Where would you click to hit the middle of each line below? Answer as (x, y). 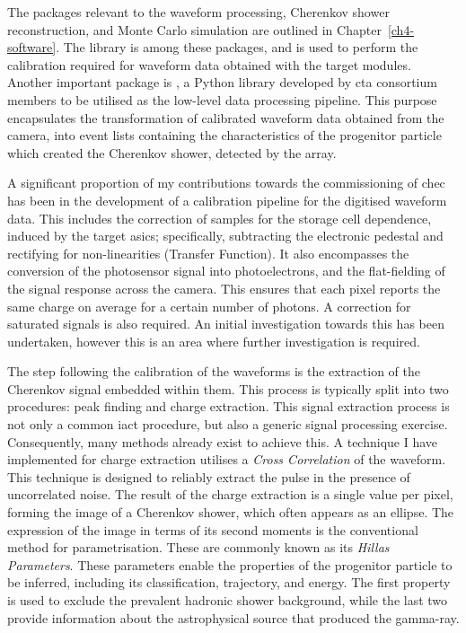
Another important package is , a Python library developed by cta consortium (222, 82)
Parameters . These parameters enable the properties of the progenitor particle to (230, 564)
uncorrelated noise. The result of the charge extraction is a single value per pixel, (230, 494)
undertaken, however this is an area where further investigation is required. (214, 341)
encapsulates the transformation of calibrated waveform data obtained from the (226, 117)
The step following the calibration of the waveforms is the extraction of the (214, 371)
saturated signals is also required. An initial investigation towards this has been (226, 324)
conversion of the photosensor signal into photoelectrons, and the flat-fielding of (226, 271)
